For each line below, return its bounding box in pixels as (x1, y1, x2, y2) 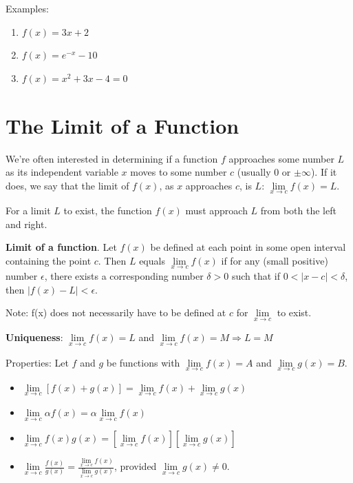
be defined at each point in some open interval (150, 240, 346, 254)
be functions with (106, 355, 180, 369)
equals (139, 253, 165, 267)
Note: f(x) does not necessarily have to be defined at (6, 305, 226, 320)
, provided (114, 459, 157, 473)
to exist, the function (63, 203, 152, 217)
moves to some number (130, 165, 227, 179)
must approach (185, 203, 248, 217)
